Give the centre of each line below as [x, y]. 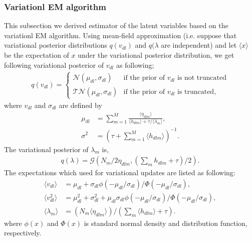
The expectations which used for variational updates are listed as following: [120, 172]
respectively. [23, 233]
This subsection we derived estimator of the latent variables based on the [116, 25]
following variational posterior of [54, 65]
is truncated [196, 92]
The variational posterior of [46, 149]
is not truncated [202, 78]
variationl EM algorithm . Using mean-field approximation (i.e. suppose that [120, 35]
